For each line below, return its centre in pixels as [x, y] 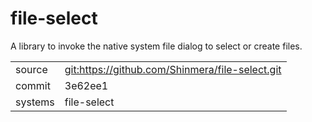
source [31, 69]
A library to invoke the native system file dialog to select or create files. [156, 46]
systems [35, 102]
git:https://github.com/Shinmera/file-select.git [173, 69]
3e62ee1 [86, 85]
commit [33, 85]
